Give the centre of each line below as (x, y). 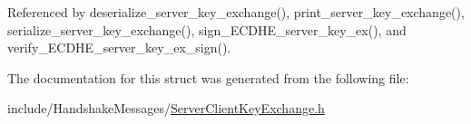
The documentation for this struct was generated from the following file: (208, 77)
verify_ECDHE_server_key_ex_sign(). (119, 48)
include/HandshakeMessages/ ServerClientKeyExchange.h (166, 108)
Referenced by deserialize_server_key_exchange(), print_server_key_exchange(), (236, 12)
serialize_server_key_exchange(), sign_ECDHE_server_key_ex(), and (207, 29)
